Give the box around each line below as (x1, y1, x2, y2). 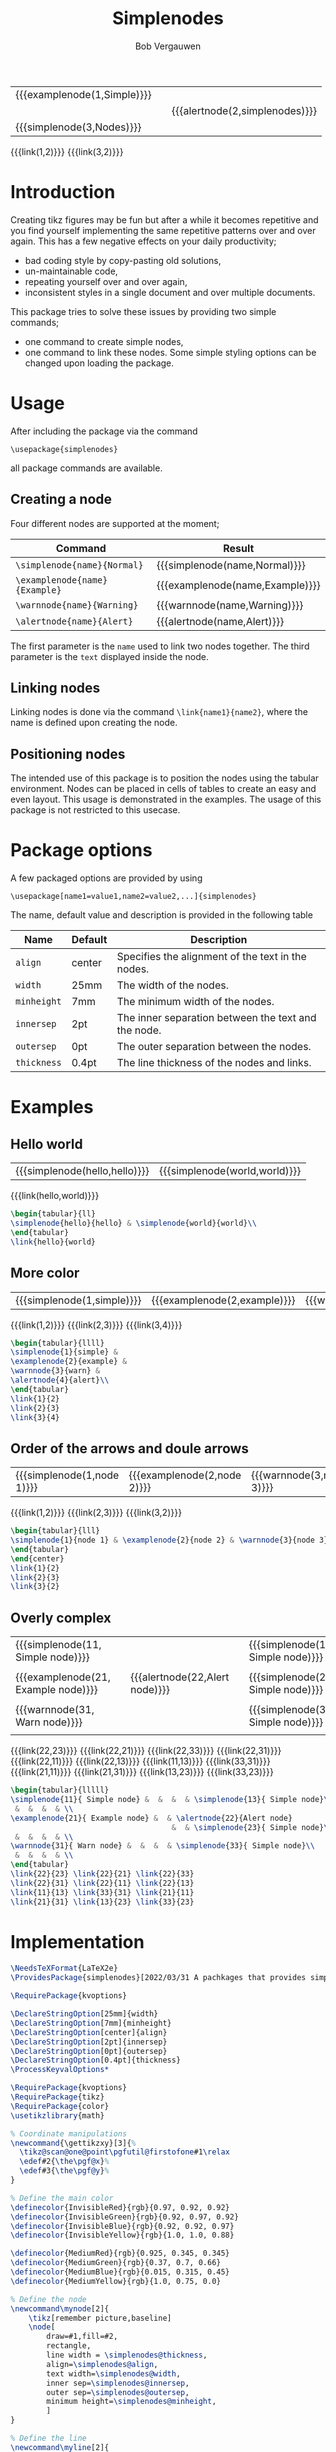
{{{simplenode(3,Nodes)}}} (15, 120, 142, 134)
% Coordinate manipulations (10, 2128, 128, 2139)
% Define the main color (10, 2193, 114, 2203)
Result (223, 541, 255, 555)
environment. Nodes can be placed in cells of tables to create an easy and (10, 783, 317, 795)
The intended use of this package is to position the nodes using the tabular (10, 772, 320, 784)
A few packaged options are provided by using (10, 872, 203, 884)
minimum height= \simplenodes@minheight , (46, 2397, 217, 2407)
